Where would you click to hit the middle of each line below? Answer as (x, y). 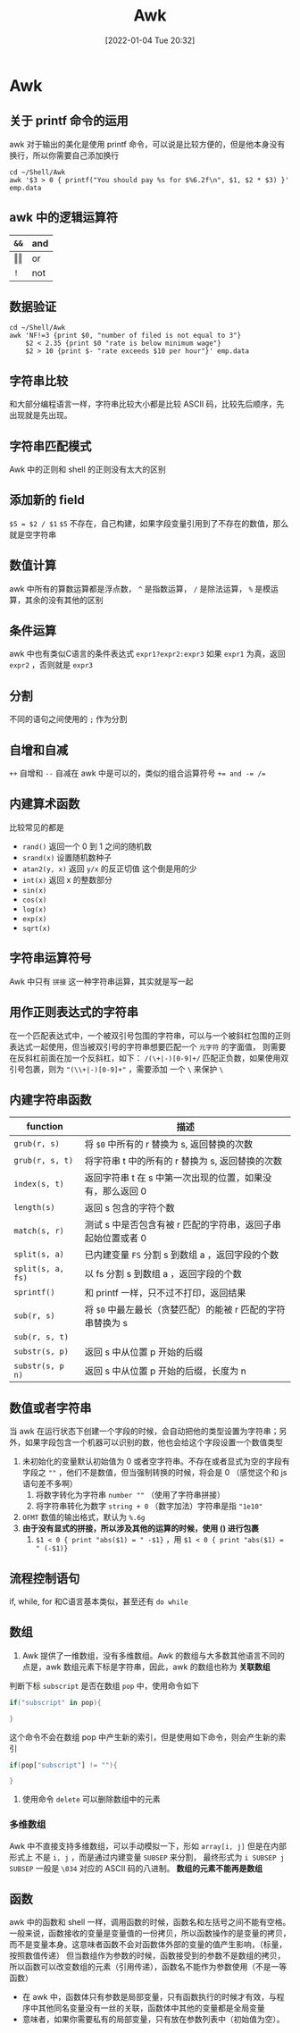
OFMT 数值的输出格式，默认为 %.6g (83, 1517)
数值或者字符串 (50, 1408)
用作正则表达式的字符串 (74, 1012)
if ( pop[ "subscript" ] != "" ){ (63, 1765)
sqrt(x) (36, 928)
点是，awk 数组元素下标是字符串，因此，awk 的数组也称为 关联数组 (146, 1667)
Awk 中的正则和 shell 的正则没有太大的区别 (88, 469)
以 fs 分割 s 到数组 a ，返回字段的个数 (163, 1274)
